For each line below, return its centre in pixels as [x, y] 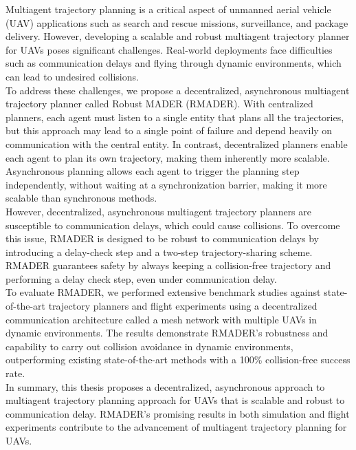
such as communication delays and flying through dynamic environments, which [174, 63]
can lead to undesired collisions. [72, 76]
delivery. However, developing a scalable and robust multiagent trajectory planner [178, 36]
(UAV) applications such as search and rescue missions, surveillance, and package [177, 22]
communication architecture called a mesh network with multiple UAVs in [161, 319]
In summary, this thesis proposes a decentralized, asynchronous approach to [165, 386]
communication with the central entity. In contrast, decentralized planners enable [177, 143]
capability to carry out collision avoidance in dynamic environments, [149, 346]
